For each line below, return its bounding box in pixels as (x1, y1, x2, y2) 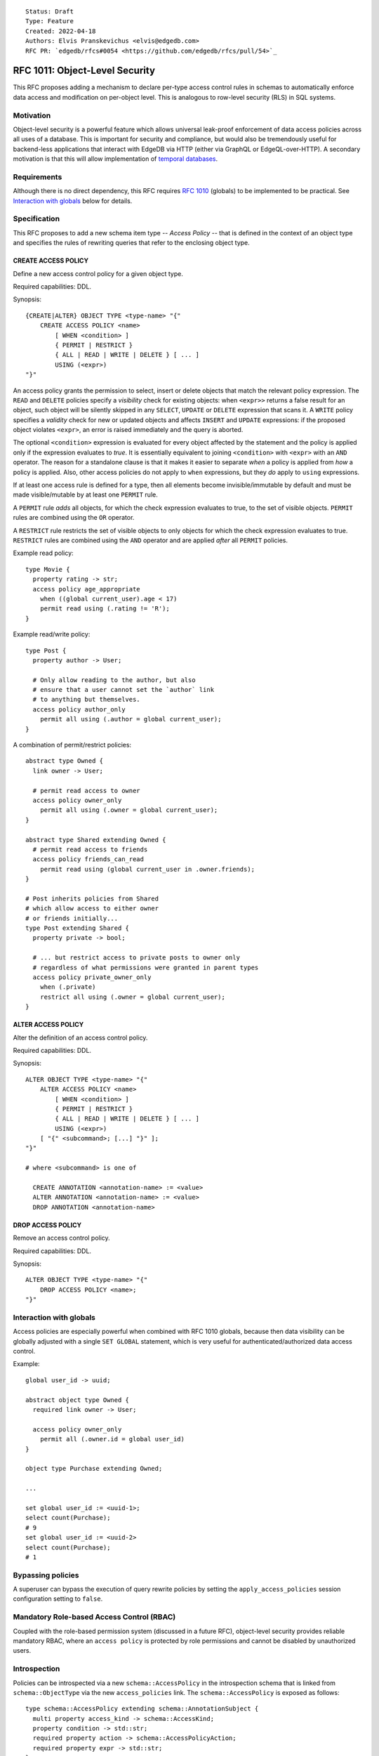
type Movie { (25, 565, 70, 573)
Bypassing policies (13, 1570, 79, 1580)
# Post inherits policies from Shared (25, 894, 159, 903)
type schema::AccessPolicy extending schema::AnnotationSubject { (25, 1705, 259, 1713)
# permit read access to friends (32, 845, 148, 853)
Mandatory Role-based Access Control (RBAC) (13, 1612, 176, 1622)
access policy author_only (32, 705, 126, 713)
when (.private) (39, 983, 96, 991)
